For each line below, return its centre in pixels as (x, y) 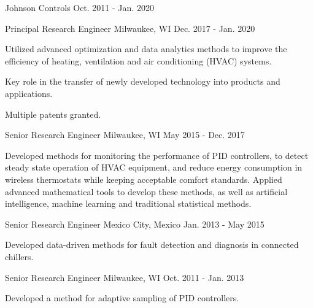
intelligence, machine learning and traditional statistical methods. (128, 203)
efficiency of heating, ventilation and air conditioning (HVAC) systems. (138, 60)
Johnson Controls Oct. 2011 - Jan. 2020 (79, 7)
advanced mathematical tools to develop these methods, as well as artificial (146, 191)
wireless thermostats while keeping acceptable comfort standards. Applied (144, 179)
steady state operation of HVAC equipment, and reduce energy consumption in (154, 167)
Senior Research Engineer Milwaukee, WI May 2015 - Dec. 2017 (125, 135)
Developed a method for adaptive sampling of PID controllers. (122, 298)
